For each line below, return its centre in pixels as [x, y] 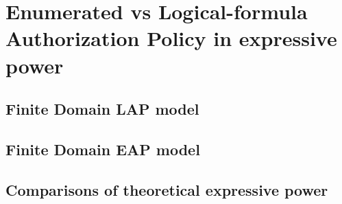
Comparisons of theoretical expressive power [167, 189]
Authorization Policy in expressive [171, 38]
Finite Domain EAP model [103, 149]
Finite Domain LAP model [102, 109]
